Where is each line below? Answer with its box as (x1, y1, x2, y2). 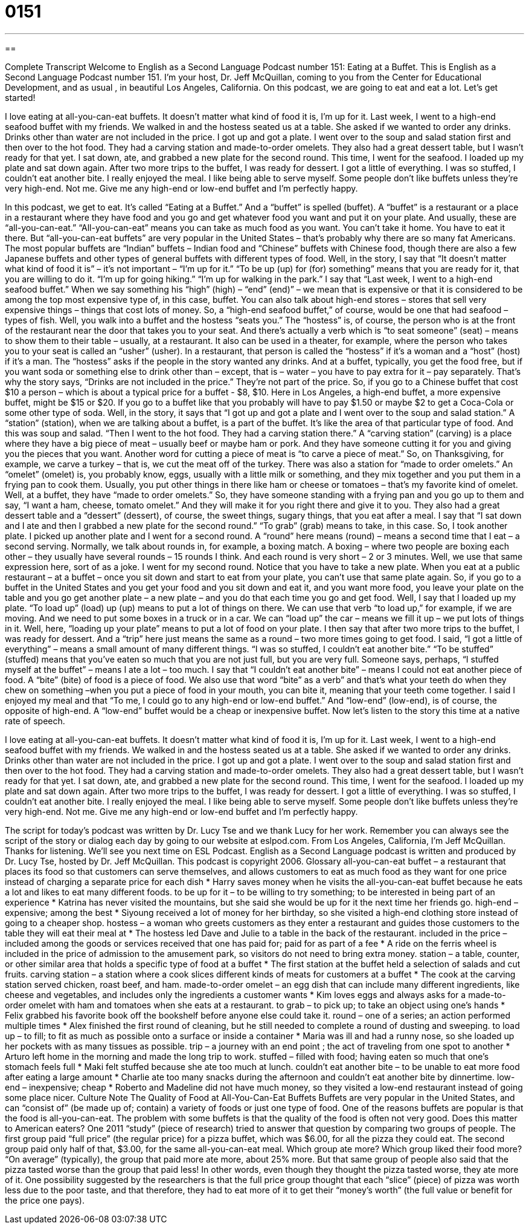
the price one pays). (5, 1195, 85, 1205)
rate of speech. (5, 715, 65, 726)
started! (5, 92, 36, 103)
